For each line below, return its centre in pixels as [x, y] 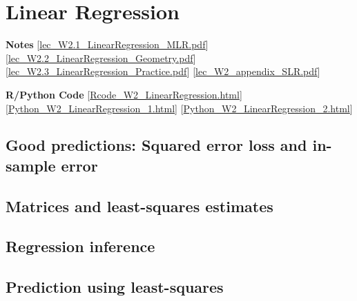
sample [31, 165]
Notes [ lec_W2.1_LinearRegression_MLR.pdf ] [107, 44]
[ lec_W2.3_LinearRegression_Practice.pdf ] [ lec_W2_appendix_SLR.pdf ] [163, 71]
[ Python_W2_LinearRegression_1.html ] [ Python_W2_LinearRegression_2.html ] [179, 108]
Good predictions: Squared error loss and [156, 145]
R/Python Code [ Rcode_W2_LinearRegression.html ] [124, 94]
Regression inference [80, 246]
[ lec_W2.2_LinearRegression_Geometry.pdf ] [101, 58]
